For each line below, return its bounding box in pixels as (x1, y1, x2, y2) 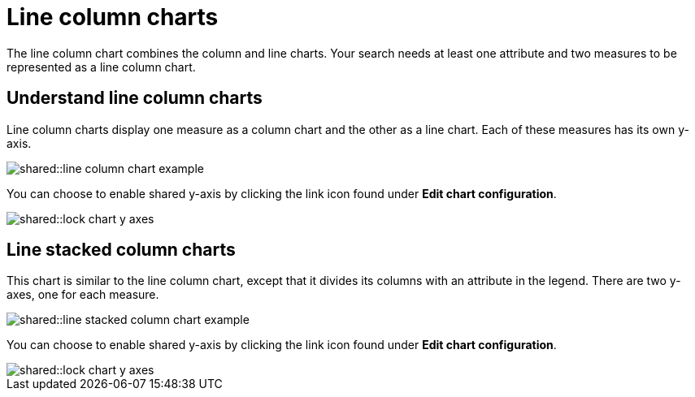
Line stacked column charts (7, 239, 236, 261)
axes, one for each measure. (7, 287, 159, 302)
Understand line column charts (7, 88, 263, 109)
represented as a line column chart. (7, 59, 196, 74)
